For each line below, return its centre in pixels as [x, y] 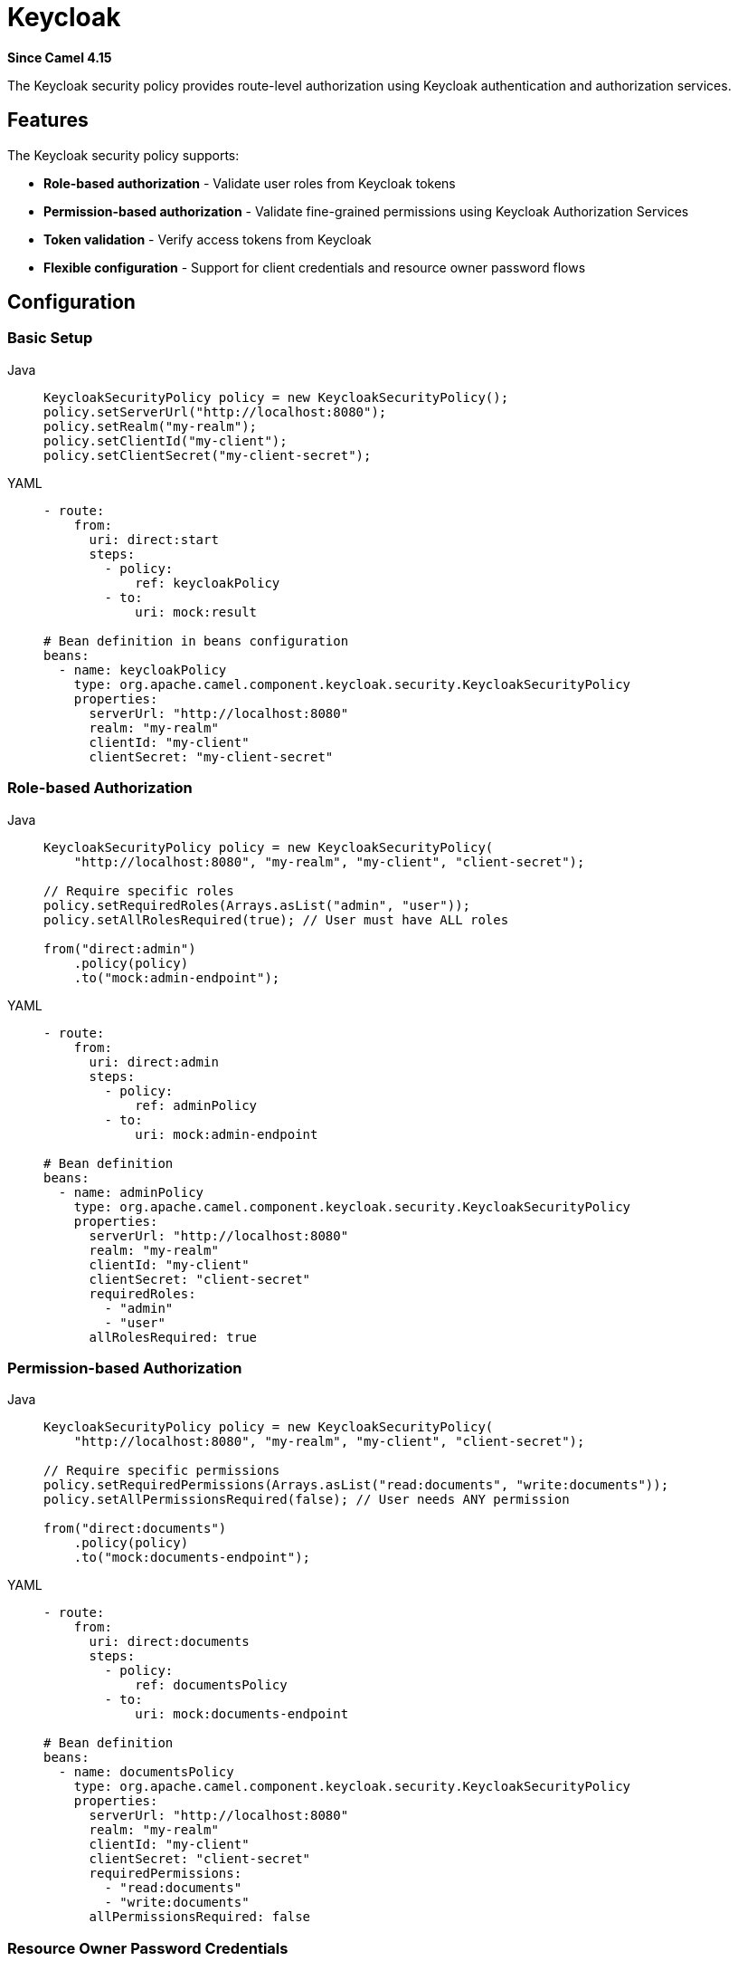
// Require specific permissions [162, 1471]
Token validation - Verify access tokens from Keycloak [208, 239]
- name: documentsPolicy [146, 1772]
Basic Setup [50, 338]
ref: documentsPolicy [211, 1685]
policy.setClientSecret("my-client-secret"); [208, 455]
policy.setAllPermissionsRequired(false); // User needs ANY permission [307, 1500]
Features [48, 120]
